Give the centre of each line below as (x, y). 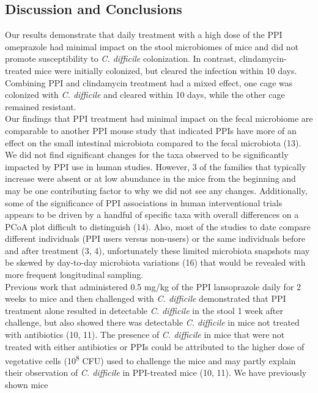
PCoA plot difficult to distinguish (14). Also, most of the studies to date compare (158, 226)
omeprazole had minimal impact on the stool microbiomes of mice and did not (152, 46)
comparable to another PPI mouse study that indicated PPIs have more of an (151, 130)
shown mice (27, 385)
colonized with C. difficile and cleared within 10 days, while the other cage (145, 95)
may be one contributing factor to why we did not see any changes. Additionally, (156, 190)
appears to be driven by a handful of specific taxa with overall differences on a (152, 215)
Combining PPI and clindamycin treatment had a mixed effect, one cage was (149, 82)
